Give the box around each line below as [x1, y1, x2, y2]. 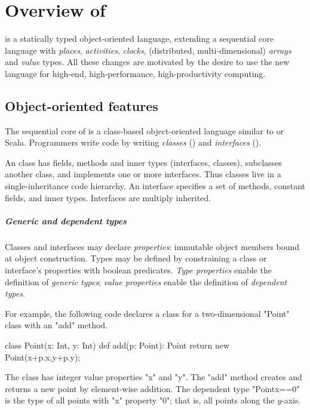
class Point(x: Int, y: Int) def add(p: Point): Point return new [5, 338, 230, 351]
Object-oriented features [5, 96, 158, 115]
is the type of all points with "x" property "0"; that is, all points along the [5, 394, 275, 406]
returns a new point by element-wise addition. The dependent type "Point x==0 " [5, 382, 300, 394]
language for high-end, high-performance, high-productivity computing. [5, 67, 266, 79]
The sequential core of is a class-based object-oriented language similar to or [5, 124, 284, 137]
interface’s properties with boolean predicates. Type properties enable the [5, 264, 272, 276]
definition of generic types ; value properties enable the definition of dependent [5, 275, 287, 288]
